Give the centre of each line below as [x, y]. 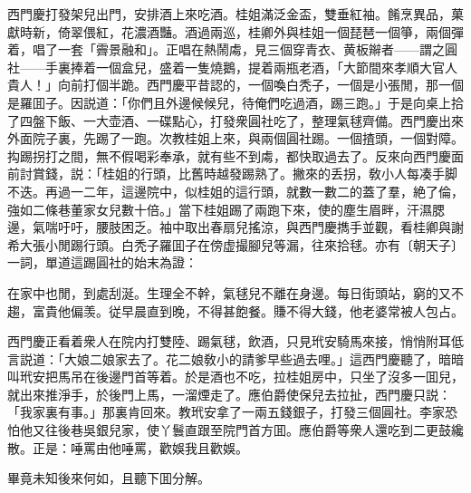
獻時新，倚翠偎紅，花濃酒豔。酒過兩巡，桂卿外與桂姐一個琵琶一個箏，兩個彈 [235, 31]
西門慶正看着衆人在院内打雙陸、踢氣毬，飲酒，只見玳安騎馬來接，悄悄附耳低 [235, 341]
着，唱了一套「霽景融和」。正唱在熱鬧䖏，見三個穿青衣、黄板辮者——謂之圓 [232, 49]
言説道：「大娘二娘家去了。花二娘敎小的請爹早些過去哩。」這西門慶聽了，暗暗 [235, 358]
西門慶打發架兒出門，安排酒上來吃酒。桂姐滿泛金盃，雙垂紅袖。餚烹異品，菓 [235, 14]
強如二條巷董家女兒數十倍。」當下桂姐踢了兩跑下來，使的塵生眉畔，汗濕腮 [226, 209]
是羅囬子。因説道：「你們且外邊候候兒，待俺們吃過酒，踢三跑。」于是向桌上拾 [235, 102]
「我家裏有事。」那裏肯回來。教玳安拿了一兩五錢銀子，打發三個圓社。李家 [226, 412]
